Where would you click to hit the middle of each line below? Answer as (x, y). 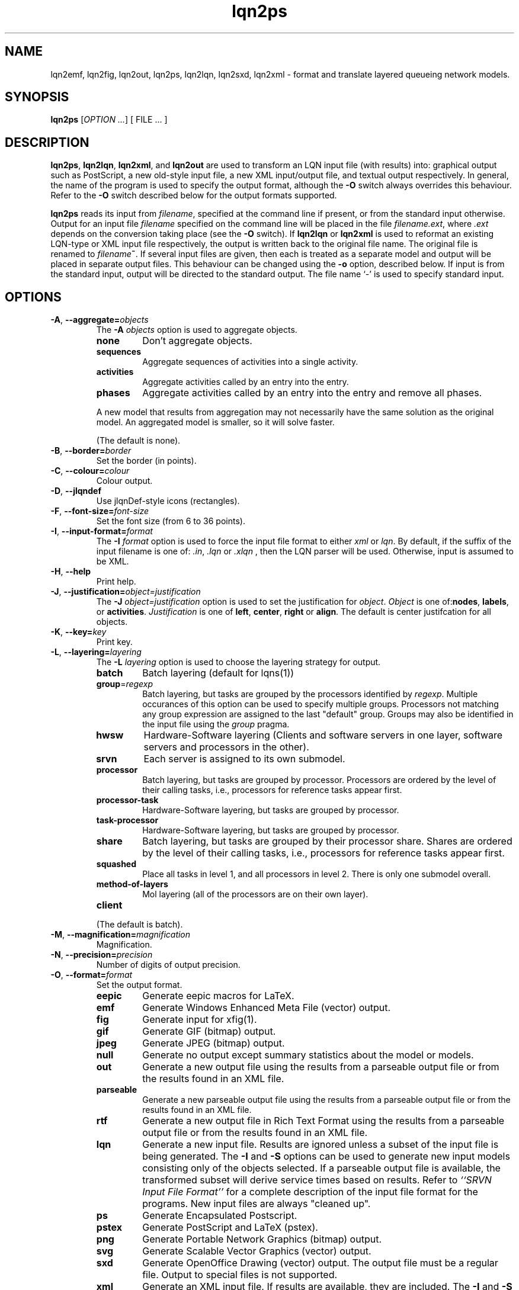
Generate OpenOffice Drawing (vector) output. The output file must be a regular (320, 1263)
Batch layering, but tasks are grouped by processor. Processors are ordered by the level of (319, 780)
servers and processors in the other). (226, 747)
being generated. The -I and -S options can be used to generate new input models (326, 1156)
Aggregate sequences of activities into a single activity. (250, 362)
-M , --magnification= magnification (121, 935)
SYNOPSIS (37, 97)
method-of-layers (132, 884)
